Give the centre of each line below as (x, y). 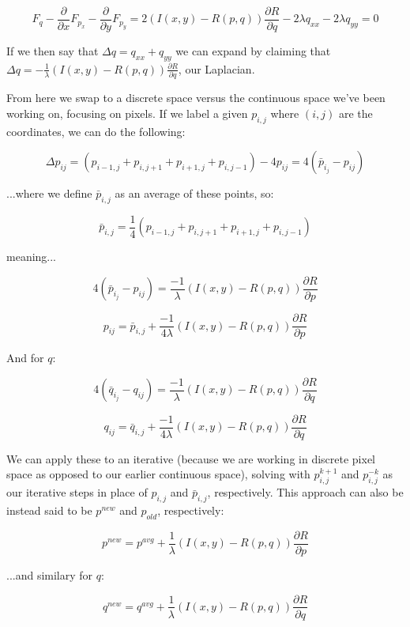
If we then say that (53, 51)
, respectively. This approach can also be (305, 492)
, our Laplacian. (216, 68)
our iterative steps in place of (77, 492)
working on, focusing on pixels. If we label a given (127, 113)
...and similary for (50, 574)
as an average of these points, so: (194, 193)
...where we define (49, 193)
